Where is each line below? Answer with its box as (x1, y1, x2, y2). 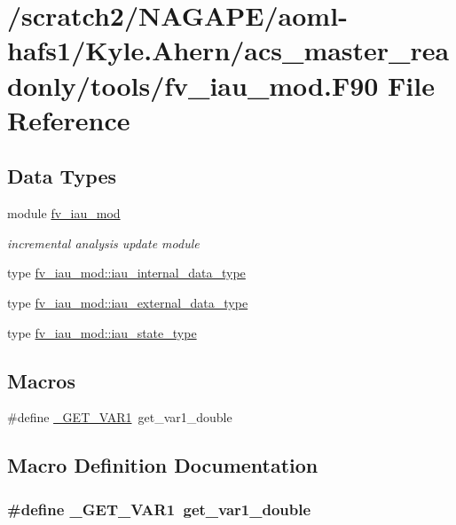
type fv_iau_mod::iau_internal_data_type (7, 263, 246, 282)
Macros (7, 366, 75, 394)
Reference (7, 101, 130, 137)
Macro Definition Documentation (7, 451, 318, 479)
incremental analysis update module (7, 233, 200, 252)
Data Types (7, 162, 116, 190)
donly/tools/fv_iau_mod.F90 (7, 67, 379, 103)
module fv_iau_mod (7, 204, 121, 223)
